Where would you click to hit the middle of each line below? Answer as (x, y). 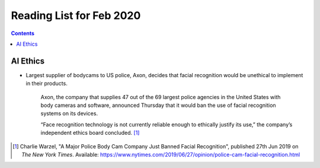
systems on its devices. (69, 113)
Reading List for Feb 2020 (76, 15)
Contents (23, 33)
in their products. (47, 84)
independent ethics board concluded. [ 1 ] (90, 133)
